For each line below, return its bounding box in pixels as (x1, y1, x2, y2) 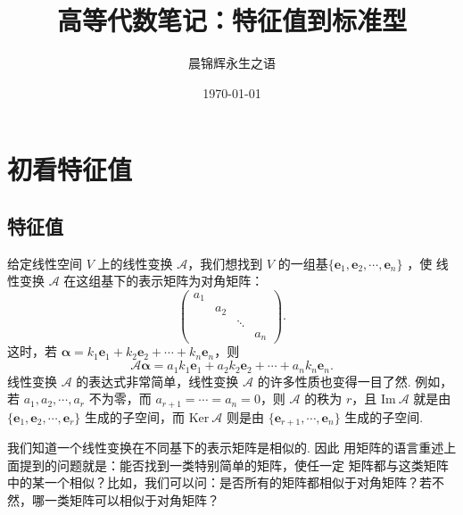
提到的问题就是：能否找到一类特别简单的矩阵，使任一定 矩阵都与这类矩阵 (19, 455, 449, 474)
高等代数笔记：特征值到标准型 (56, 2, 407, 38)
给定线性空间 (7, 253, 82, 272)
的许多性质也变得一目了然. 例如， (257, 371, 453, 390)
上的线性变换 (97, 253, 173, 272)
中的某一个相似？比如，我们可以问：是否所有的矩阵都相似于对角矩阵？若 (7, 473, 432, 492)
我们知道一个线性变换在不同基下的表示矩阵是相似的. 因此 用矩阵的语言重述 (7, 438, 444, 456)
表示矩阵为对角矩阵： (138, 271, 264, 290)
